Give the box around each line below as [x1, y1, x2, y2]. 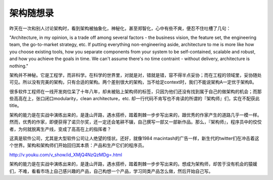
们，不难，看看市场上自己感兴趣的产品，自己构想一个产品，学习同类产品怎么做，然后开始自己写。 [9, 168, 213, 174]
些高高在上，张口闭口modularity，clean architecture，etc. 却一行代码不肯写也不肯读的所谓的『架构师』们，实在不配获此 [9, 96, 260, 102]
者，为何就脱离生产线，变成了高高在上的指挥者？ [9, 126, 111, 132]
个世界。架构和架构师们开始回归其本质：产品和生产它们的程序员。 [9, 142, 147, 149]
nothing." [9, 63, 29, 69]
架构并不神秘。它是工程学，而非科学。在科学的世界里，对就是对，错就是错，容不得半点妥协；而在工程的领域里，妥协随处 [9, 72, 262, 78]
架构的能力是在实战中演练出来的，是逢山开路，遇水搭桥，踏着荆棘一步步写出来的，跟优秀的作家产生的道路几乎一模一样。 [9, 112, 262, 118]
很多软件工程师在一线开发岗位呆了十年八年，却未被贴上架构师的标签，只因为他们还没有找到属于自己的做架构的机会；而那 [9, 88, 262, 95]
